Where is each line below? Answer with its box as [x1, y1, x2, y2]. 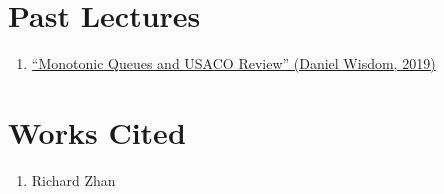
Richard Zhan [31, 169, 116, 190]
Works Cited [8, 111, 186, 152]
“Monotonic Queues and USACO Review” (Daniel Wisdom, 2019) [31, 53, 436, 74]
